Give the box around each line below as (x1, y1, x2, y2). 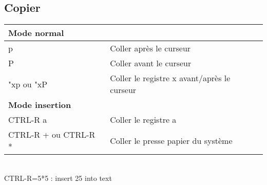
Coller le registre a (110, 114, 177, 126)
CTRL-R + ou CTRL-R (8, 128, 96, 141)
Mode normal (8, 27, 64, 39)
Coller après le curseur (110, 42, 191, 54)
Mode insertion (8, 99, 71, 111)
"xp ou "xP (8, 78, 48, 90)
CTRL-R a (8, 114, 47, 126)
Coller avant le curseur (110, 57, 192, 69)
